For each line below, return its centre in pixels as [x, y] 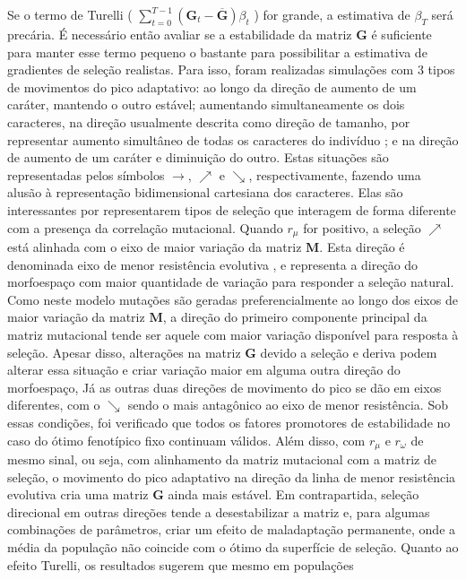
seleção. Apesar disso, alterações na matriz [124, 352]
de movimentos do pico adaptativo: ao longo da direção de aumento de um [212, 87]
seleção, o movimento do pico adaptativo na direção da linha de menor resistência [232, 476]
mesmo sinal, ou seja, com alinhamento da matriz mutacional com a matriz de [222, 459]
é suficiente [401, 34]
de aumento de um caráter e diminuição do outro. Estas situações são [198, 157]
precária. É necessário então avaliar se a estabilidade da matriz [180, 34]
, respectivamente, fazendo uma [335, 174]
